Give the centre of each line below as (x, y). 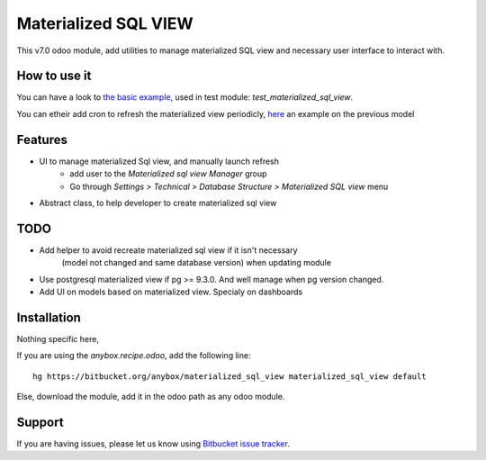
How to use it (54, 76)
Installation (49, 317)
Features (42, 140)
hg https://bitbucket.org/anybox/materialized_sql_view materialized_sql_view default (229, 376)
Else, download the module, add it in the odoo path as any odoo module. (151, 397)
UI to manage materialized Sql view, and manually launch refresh (159, 161)
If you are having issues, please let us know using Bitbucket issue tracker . (153, 443)
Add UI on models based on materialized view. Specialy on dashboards (171, 292)
